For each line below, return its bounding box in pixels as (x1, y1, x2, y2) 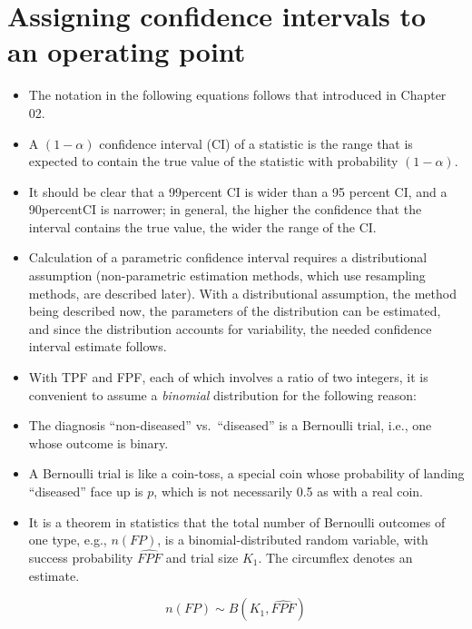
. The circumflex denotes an (258, 548, 413, 566)
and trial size (165, 548, 239, 566)
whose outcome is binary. (28, 433, 169, 452)
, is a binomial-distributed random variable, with (157, 530, 428, 549)
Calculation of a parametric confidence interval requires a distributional (28, 248, 428, 267)
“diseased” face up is (28, 482, 143, 500)
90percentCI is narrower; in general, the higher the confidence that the (28, 200, 422, 219)
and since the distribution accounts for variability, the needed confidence (28, 319, 432, 338)
